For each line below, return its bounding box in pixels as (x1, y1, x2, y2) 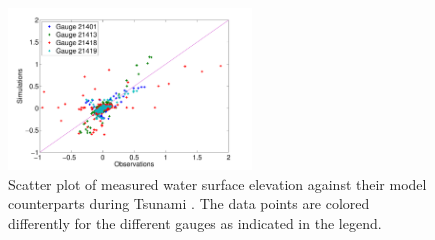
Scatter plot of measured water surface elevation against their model (8, 173, 427, 194)
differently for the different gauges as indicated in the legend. (8, 212, 382, 233)
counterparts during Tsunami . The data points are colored (8, 193, 370, 214)
